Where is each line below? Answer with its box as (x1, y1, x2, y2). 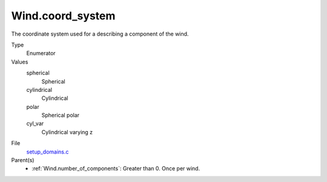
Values (11, 58, 28, 65)
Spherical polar (41, 112, 80, 119)
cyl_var (26, 120, 44, 127)
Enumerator (26, 50, 56, 57)
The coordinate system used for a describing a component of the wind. (11, 30, 189, 37)
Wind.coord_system (11, 9, 116, 22)
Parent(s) (11, 157, 35, 164)
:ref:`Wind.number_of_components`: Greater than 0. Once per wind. (31, 165, 200, 172)
